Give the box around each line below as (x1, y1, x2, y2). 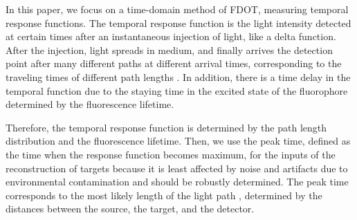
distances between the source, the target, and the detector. (6, 201, 255, 216)
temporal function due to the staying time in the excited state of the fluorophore (6, 83, 348, 98)
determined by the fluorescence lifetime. (6, 97, 174, 111)
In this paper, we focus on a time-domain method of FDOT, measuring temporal (6, 2, 349, 16)
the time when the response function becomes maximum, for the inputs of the (6, 147, 336, 161)
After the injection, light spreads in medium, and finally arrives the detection (6, 42, 333, 57)
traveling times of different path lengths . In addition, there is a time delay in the (6, 69, 351, 84)
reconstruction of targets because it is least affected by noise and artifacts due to (6, 161, 348, 175)
